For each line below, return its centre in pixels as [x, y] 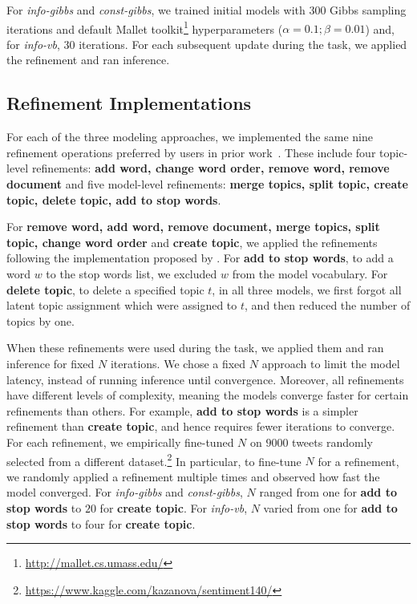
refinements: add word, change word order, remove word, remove [211, 168]
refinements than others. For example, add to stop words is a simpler [182, 410]
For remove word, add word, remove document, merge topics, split [193, 227]
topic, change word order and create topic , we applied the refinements [192, 242]
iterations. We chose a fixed [178, 363]
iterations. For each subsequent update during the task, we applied [243, 44]
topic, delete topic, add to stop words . [114, 199]
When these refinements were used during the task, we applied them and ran [195, 348]
